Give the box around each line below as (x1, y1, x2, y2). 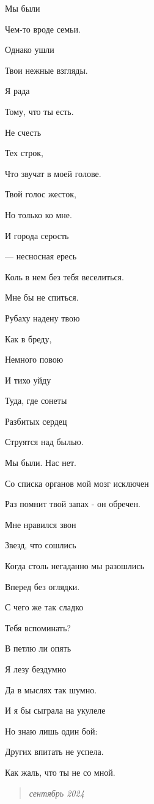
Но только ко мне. (5, 208, 72, 221)
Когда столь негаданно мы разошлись (5, 559, 144, 572)
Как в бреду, (5, 332, 52, 345)
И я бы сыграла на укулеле (5, 704, 106, 717)
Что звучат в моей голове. (5, 167, 101, 179)
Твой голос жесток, (5, 187, 76, 200)
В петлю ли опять (5, 642, 71, 655)
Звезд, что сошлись (5, 538, 76, 551)
